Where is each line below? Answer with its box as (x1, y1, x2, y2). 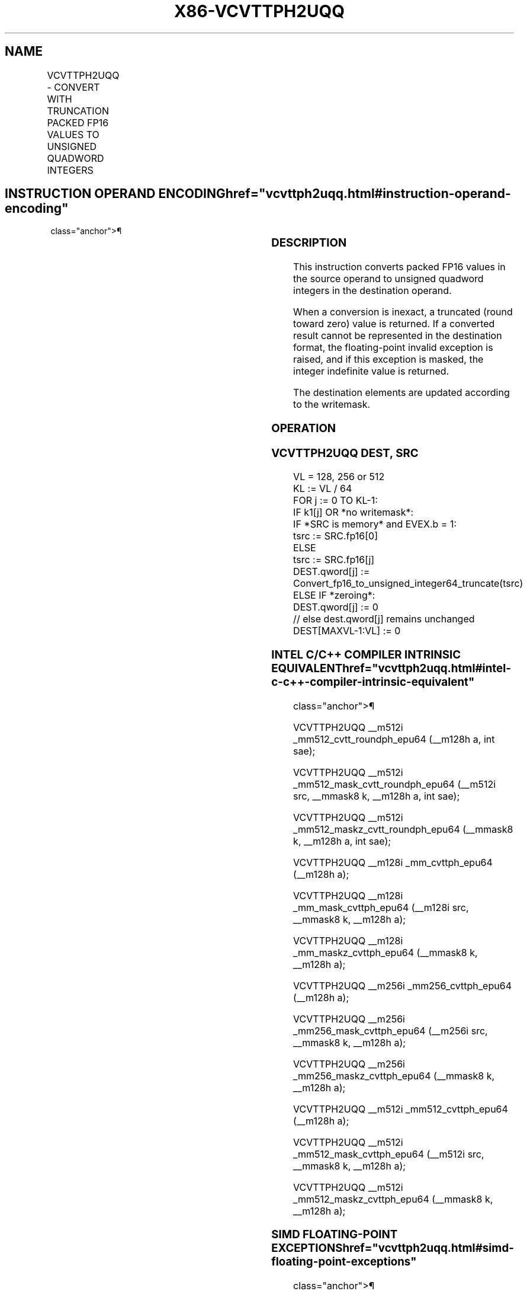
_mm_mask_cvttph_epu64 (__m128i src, (293, 901, 469, 913)
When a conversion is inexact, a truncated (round (293, 306, 513, 318)
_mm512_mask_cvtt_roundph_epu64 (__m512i (293, 778, 496, 790)
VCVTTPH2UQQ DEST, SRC (271, 446, 419, 460)
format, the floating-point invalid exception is (293, 341, 493, 354)
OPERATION (271, 421, 336, 435)
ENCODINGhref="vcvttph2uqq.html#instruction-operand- (158, 186, 511, 202)
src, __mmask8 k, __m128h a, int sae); (293, 790, 460, 802)
